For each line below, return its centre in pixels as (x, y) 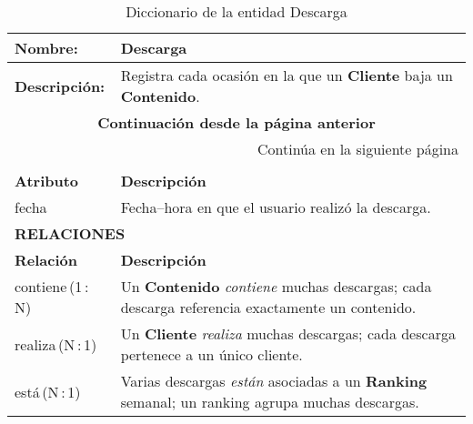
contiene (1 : (52, 286)
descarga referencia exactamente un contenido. (268, 307)
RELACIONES (70, 233)
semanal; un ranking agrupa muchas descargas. (270, 402)
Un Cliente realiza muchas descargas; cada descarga (288, 333)
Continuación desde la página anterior (236, 122)
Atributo (47, 181)
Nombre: (46, 48)
